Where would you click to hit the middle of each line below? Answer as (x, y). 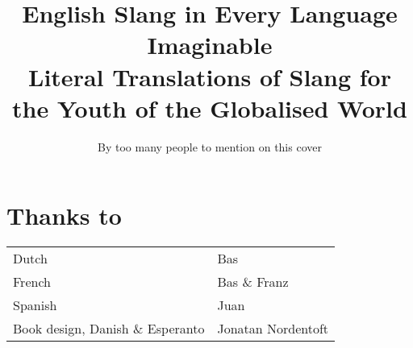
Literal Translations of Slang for (210, 76)
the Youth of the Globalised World (210, 108)
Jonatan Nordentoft (273, 329)
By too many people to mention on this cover (210, 146)
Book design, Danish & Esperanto (109, 329)
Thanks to (64, 215)
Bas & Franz (253, 282)
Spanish (35, 305)
